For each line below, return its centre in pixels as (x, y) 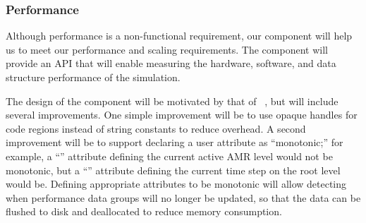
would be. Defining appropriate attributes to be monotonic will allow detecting (176, 184)
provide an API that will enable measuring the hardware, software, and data (171, 63)
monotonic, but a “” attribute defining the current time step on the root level (173, 170)
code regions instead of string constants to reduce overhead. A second (156, 128)
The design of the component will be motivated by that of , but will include (172, 101)
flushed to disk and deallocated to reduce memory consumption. (144, 211)
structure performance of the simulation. (93, 77)
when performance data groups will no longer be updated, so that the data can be (183, 197)
